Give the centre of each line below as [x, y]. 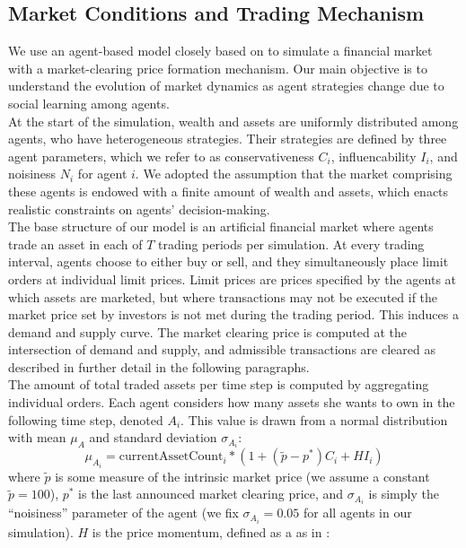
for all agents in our [357, 513]
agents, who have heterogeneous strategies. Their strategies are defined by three [228, 139]
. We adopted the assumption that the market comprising [294, 174]
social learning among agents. [89, 103]
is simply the [404, 494]
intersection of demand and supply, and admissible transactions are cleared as [222, 349]
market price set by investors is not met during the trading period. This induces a [233, 314]
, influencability [374, 156]
